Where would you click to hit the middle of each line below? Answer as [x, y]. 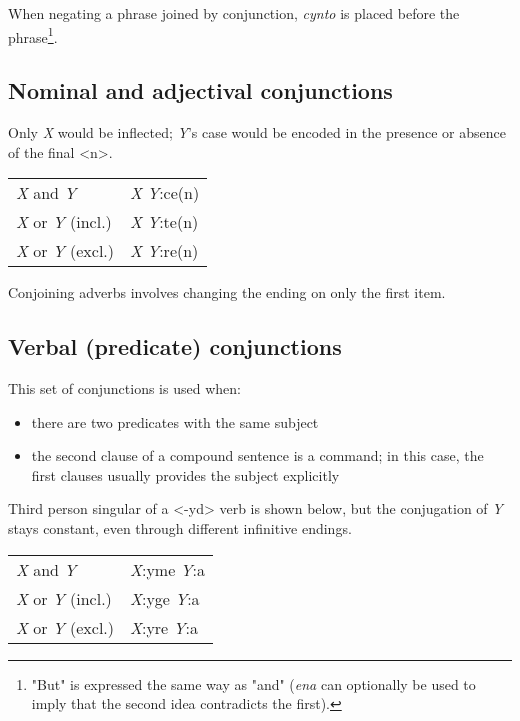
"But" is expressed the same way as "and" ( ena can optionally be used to [253, 683]
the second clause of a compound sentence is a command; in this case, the [257, 455]
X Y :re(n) [164, 251]
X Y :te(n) [164, 222]
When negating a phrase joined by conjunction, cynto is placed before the [234, 13]
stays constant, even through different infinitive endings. [180, 528]
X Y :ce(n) [165, 193]
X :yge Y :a [165, 598]
